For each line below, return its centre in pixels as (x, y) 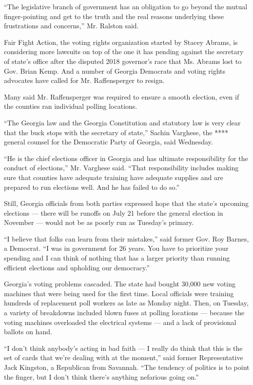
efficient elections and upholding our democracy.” (77, 267)
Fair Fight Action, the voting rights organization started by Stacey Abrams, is (121, 42)
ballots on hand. (28, 332)
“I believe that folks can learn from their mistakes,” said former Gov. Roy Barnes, (126, 238)
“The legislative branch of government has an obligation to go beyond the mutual (126, 6)
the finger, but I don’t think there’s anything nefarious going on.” (101, 376)
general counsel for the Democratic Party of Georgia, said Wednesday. (108, 142)
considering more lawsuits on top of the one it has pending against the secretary (124, 51)
